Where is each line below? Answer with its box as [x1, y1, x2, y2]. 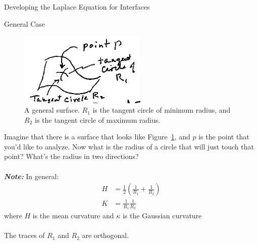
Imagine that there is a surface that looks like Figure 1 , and [4, 131, 190, 142]
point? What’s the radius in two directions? [4, 151, 139, 161]
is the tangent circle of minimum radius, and [92, 105, 231, 115]
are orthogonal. [82, 230, 129, 240]
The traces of [4, 230, 45, 240]
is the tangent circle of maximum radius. [34, 114, 161, 125]
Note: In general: [4, 171, 59, 181]
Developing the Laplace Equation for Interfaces [4, 2, 150, 12]
